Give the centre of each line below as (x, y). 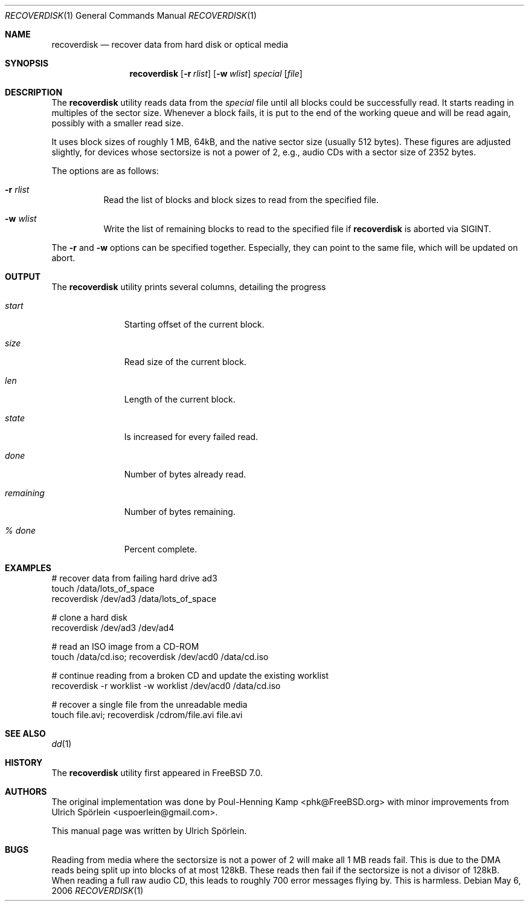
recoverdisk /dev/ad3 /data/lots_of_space (134, 599)
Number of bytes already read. (185, 474)
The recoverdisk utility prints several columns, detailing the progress (189, 287)
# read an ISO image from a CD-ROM (125, 646)
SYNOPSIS (27, 63)
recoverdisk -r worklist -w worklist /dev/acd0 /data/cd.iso (166, 686)
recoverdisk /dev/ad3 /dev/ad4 (113, 628)
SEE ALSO (25, 733)
